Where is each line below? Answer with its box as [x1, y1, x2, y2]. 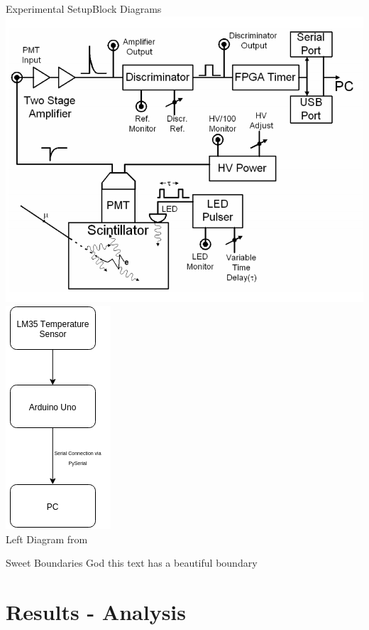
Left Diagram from [6, 531, 88, 546]
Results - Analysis [6, 597, 187, 626]
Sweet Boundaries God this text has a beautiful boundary [6, 555, 258, 570]
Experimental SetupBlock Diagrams [6, 1, 162, 16]
